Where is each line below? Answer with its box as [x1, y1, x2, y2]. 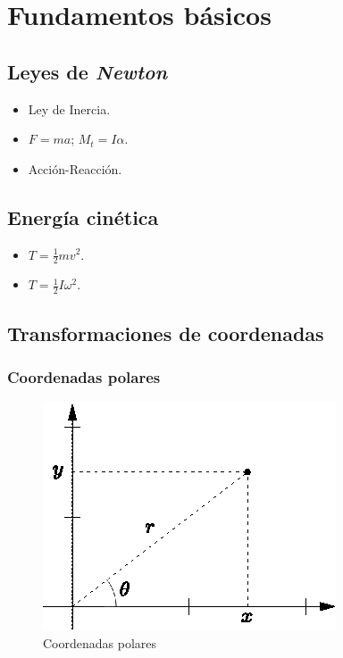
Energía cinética [7, 203, 159, 230]
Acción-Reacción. [28, 159, 122, 178]
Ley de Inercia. [28, 99, 111, 118]
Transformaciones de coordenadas [7, 319, 324, 346]
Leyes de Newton [7, 57, 168, 85]
